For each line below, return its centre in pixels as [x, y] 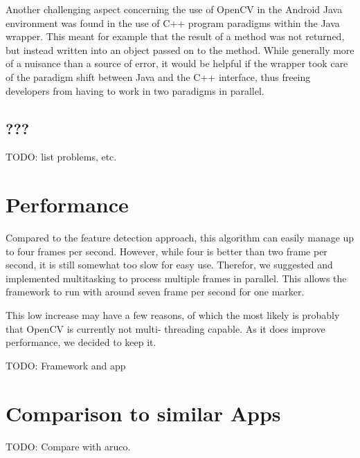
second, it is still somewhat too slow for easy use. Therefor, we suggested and [169, 265]
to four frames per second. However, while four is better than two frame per [166, 251]
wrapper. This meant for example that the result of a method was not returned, [175, 36]
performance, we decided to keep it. [81, 342]
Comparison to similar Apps [143, 413]
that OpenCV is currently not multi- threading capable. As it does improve [165, 328]
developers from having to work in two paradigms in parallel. [135, 90]
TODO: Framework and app [66, 365]
